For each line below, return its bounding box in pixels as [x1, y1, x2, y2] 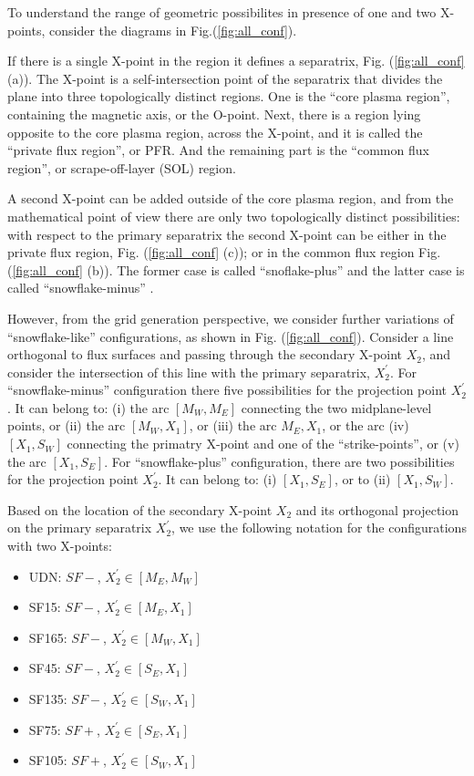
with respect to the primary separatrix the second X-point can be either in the [7, 224, 447, 243]
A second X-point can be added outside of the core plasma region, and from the [7, 189, 454, 208]
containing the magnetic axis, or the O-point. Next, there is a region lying [7, 104, 421, 123]
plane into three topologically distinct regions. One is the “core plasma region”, [7, 87, 450, 106]
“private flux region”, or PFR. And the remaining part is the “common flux [7, 140, 429, 160]
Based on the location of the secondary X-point [7, 500, 273, 519]
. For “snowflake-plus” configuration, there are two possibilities [104, 451, 455, 471]
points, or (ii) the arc [7, 416, 126, 435]
